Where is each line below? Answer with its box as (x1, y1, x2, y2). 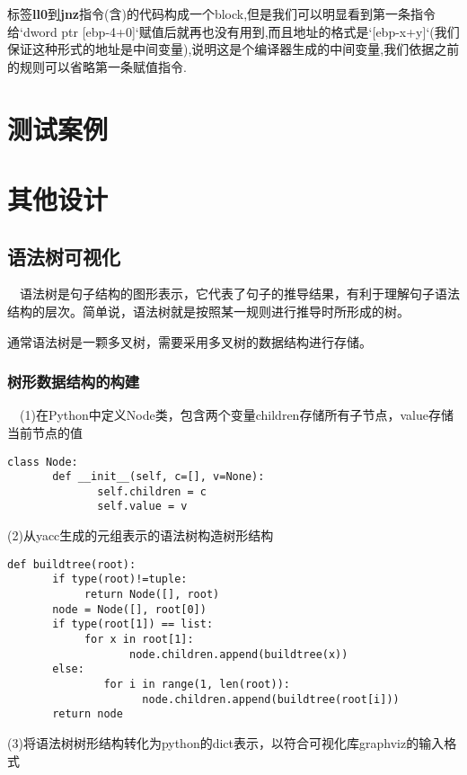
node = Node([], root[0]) (52, 602, 207, 616)
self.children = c (97, 485, 207, 498)
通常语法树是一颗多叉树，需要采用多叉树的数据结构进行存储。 (7, 332, 372, 351)
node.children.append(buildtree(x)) (129, 647, 348, 661)
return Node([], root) (84, 588, 220, 601)
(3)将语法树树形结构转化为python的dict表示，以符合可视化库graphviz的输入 (7, 733, 445, 752)
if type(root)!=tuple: (52, 573, 188, 586)
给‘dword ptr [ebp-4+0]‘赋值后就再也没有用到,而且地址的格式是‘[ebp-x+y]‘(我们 (7, 22, 460, 40)
